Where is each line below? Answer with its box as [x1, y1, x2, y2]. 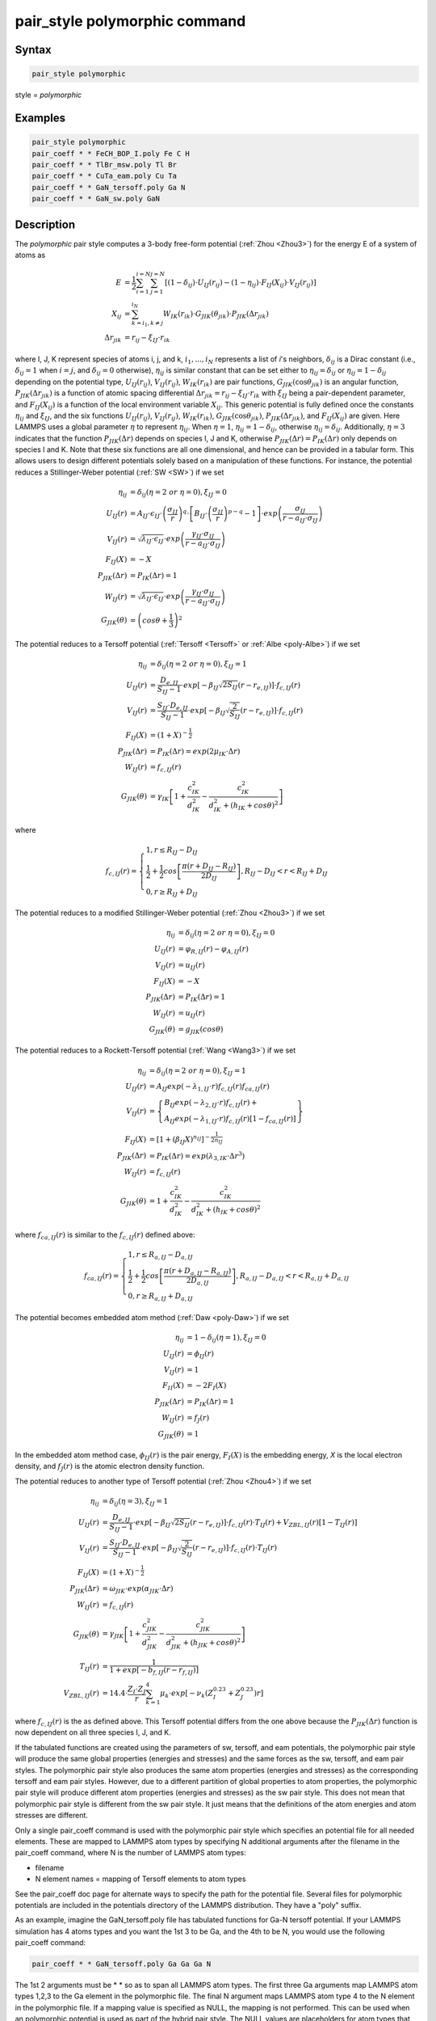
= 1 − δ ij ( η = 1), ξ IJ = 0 [187, 1333, 266, 1344]
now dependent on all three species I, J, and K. [15, 1728, 171, 1737]
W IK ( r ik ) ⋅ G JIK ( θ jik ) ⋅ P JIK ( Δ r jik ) [162, 310, 270, 321]
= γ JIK [102, 1629, 124, 1640]
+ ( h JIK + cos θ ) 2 [182, 1637, 241, 1649]
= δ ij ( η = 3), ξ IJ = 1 [102, 1496, 169, 1508]
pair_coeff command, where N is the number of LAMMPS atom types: [15, 1848, 246, 1858]
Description [15, 217, 76, 231]
